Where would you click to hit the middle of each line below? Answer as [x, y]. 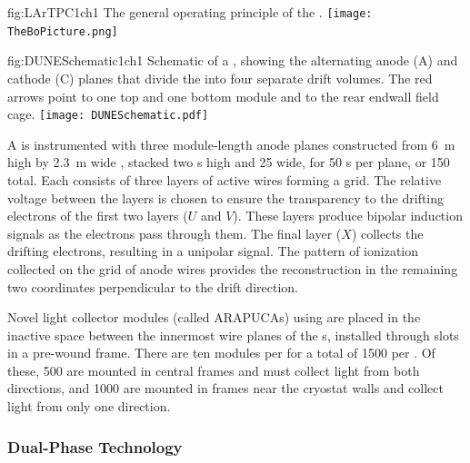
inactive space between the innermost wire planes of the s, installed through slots [233, 335]
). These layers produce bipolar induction [348, 216]
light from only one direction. [89, 406]
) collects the [387, 233]
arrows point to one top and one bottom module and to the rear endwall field [223, 96]
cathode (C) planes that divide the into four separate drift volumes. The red [220, 78]
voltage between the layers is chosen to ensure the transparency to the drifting [226, 197]
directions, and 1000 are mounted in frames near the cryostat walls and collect [225, 388]
